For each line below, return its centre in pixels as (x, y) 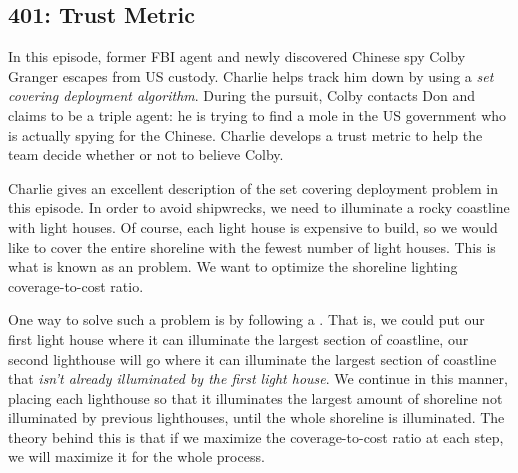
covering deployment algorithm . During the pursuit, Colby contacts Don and (242, 95)
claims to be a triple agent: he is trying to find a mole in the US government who (257, 114)
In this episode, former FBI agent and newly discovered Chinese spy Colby (237, 56)
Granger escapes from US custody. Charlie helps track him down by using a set (251, 75)
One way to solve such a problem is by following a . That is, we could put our (246, 319)
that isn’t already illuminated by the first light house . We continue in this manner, (258, 378)
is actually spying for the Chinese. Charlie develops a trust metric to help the (245, 134)
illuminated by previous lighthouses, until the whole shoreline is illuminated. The (256, 417)
